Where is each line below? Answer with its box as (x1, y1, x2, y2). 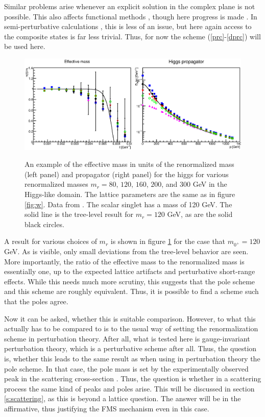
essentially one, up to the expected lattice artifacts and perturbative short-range (4, 266, 255, 277)
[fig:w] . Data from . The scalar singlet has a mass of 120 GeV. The (25, 199, 232, 209)
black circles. (25, 218, 64, 229)
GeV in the (192, 179, 227, 189)
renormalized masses (25, 179, 88, 189)
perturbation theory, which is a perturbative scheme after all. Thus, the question (4, 343, 257, 354)
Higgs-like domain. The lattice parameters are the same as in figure (25, 188, 235, 199)
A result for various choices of (4, 236, 97, 247)
